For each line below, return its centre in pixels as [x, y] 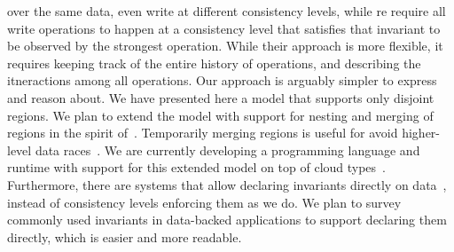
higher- [421, 133]
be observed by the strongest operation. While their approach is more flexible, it [225, 46]
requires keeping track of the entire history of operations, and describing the [214, 63]
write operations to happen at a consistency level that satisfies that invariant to [224, 28]
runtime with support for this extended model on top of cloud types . [197, 167]
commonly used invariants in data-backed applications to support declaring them [227, 220]
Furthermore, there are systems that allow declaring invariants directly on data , [227, 184]
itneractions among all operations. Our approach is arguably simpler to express [222, 80]
